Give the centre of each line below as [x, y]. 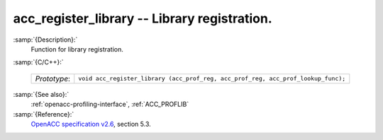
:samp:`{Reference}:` [44, 114]
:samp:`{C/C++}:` [38, 62]
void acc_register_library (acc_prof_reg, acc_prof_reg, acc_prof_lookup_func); [212, 79]
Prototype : [53, 78]
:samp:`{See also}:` [41, 94]
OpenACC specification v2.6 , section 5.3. [91, 124]
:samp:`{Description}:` [45, 40]
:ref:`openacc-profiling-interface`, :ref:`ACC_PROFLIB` [110, 104]
